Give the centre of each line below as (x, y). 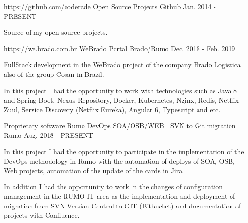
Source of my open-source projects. (56, 32)
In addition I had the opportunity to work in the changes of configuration (113, 186)
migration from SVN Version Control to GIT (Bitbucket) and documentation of (123, 205)
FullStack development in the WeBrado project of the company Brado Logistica (122, 65)
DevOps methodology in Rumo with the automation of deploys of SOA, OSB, (119, 161)
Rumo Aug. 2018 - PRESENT (49, 135)
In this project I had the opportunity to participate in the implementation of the (124, 151)
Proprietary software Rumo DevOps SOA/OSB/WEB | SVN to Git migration (120, 126)
